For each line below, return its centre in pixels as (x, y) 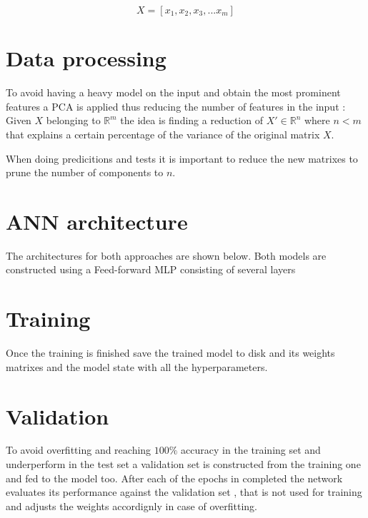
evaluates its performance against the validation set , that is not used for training (184, 492)
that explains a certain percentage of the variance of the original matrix (163, 134)
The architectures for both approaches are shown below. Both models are (166, 255)
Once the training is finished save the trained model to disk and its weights (170, 353)
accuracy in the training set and (251, 450)
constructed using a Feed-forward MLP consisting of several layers (151, 269)
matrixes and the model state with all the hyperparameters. (137, 366)
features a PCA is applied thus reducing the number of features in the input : (176, 106)
